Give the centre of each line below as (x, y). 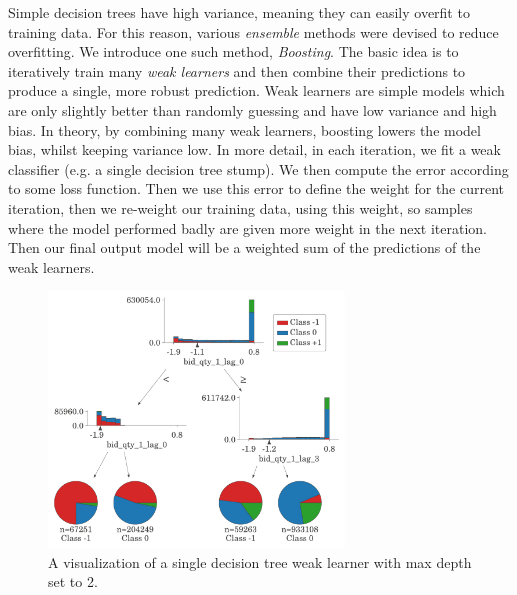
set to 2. (73, 581)
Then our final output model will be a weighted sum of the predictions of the (244, 247)
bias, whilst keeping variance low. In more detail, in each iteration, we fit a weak (254, 149)
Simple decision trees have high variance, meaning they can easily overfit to (239, 12)
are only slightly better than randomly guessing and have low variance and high (252, 109)
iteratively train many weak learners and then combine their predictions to (237, 70)
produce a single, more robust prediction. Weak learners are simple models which (256, 90)
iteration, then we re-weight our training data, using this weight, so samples (240, 207)
